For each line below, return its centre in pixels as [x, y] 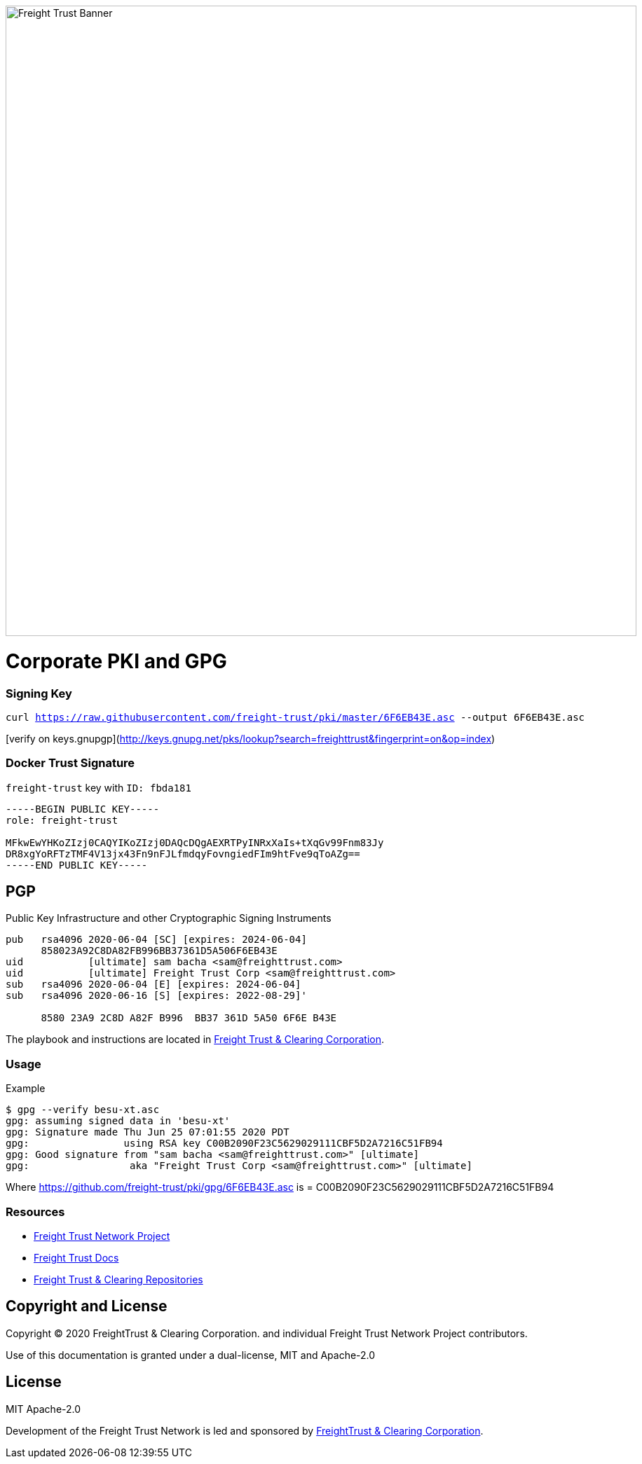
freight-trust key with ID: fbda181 [98, 787]
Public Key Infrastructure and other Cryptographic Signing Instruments [169, 918]
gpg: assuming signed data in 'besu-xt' [118, 1121]
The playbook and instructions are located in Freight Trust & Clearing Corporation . [195, 1040]
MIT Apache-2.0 [43, 1409]
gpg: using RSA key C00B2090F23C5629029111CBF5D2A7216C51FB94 [224, 1144]
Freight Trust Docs [76, 1257]
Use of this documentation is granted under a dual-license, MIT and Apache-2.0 [191, 1355]
